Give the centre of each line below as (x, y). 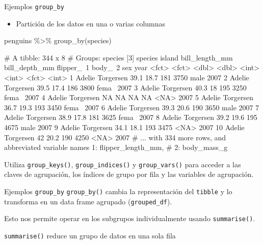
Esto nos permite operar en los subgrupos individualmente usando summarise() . (130, 218)
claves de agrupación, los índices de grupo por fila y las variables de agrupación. (129, 174)
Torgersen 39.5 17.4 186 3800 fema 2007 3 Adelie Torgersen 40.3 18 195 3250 (125, 87)
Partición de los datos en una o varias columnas (91, 23)
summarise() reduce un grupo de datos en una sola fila (90, 235)
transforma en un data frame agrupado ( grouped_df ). (88, 201)
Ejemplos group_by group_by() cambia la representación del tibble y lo (118, 191)
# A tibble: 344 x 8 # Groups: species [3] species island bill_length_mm (119, 57)
